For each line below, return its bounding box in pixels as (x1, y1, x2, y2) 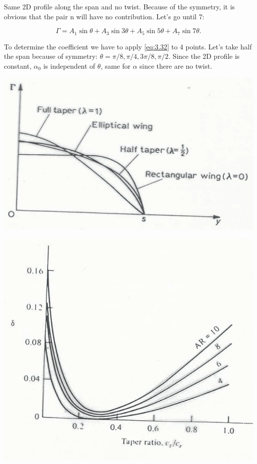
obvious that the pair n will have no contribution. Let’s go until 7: (4, 11, 205, 21)
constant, (4, 60, 32, 71)
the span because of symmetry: (4, 51, 98, 61)
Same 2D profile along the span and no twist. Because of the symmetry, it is (4, 1, 235, 11)
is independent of (43, 60, 95, 71)
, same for (100, 60, 131, 71)
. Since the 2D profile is (168, 51, 240, 61)
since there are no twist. (139, 60, 213, 71)
